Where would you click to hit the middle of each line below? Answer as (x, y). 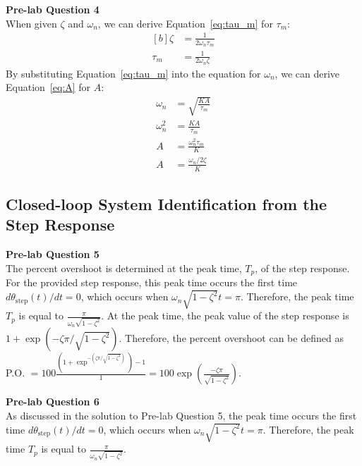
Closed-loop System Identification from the (167, 204)
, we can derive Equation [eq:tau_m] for (185, 23)
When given (31, 23)
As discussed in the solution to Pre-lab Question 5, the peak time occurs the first (181, 415)
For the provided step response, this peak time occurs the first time (152, 282)
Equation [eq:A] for (48, 87)
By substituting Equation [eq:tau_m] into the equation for (133, 73)
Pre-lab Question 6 (53, 401)
